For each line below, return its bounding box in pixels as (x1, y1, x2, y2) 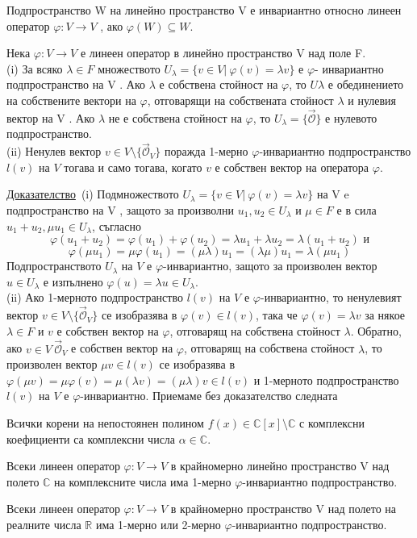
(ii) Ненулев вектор (6, 143, 102, 160)
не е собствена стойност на (108, 109, 242, 126)
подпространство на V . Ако (6, 76, 146, 93)
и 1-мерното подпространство (253, 371, 399, 388)
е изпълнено (43, 273, 103, 290)
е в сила (336, 201, 377, 218)
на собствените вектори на (6, 91, 136, 108)
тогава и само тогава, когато (64, 158, 202, 175)
